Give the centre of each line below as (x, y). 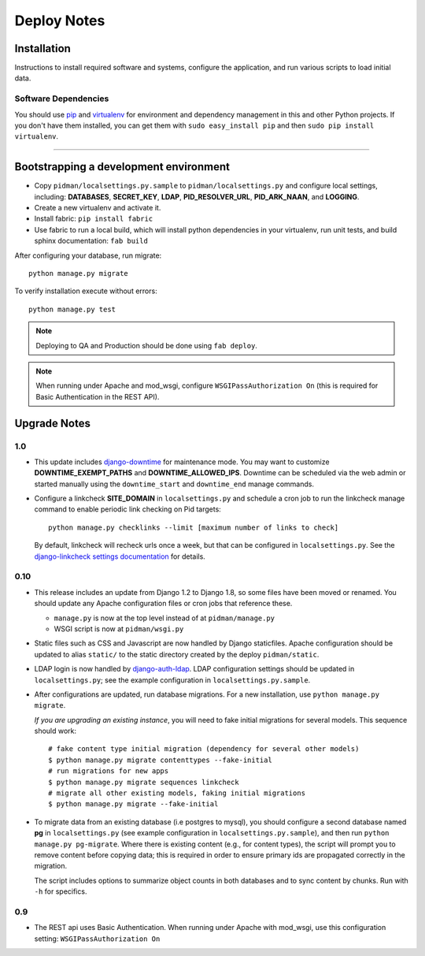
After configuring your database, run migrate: (88, 255)
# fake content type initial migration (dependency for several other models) (204, 749)
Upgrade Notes (52, 423)
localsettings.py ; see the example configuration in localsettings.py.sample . (172, 680)
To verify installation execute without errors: (86, 291)
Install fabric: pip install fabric (94, 219)
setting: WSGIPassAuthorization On (97, 939)
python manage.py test (72, 309)
